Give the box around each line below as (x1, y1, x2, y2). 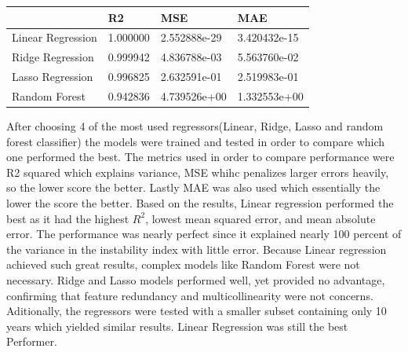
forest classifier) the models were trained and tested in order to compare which (6, 133, 385, 149)
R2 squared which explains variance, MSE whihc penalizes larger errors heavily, (6, 163, 389, 180)
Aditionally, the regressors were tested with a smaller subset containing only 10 (6, 302, 387, 319)
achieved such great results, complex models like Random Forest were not (6, 256, 360, 273)
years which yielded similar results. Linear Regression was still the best (6, 317, 348, 334)
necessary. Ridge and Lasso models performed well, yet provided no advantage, (6, 271, 385, 288)
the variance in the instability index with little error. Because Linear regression (6, 240, 387, 257)
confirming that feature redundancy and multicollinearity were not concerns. (6, 287, 373, 303)
